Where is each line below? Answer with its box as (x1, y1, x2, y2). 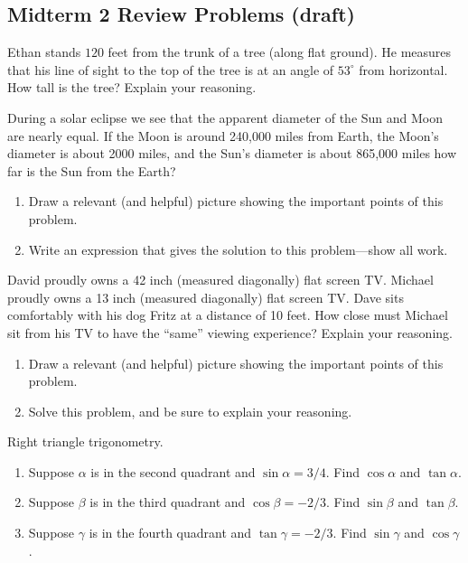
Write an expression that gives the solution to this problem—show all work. (28, 239, 448, 258)
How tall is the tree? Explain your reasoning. (7, 78, 257, 97)
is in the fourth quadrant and (89, 523, 252, 542)
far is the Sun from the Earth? (7, 161, 176, 180)
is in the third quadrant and (89, 493, 246, 511)
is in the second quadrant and (90, 462, 256, 481)
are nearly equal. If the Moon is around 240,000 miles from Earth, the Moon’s (7, 126, 439, 145)
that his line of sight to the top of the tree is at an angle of (7, 60, 334, 79)
